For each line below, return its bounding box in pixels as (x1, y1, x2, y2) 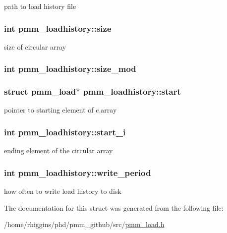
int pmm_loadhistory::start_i (4, 125, 126, 138)
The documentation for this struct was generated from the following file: (4, 202, 224, 213)
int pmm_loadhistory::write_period (4, 166, 151, 178)
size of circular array (4, 41, 66, 52)
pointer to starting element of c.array (4, 105, 117, 115)
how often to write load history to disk (4, 186, 121, 196)
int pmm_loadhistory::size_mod (4, 62, 136, 75)
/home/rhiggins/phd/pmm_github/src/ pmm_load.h (4, 219, 165, 230)
